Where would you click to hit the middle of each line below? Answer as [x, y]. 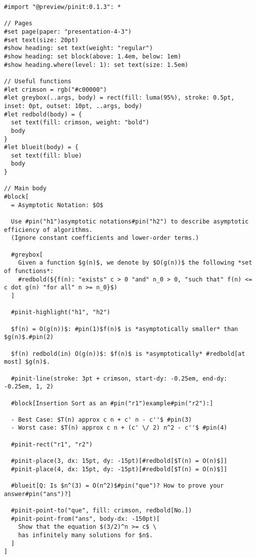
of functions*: [29, 271]
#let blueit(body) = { [41, 147]
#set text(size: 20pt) [41, 40]
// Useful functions [38, 81]
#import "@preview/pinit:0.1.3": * [63, 7]
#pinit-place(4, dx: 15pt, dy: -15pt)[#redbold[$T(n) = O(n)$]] [119, 469]
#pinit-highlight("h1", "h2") [61, 312]
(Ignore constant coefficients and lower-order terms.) [105, 238]
